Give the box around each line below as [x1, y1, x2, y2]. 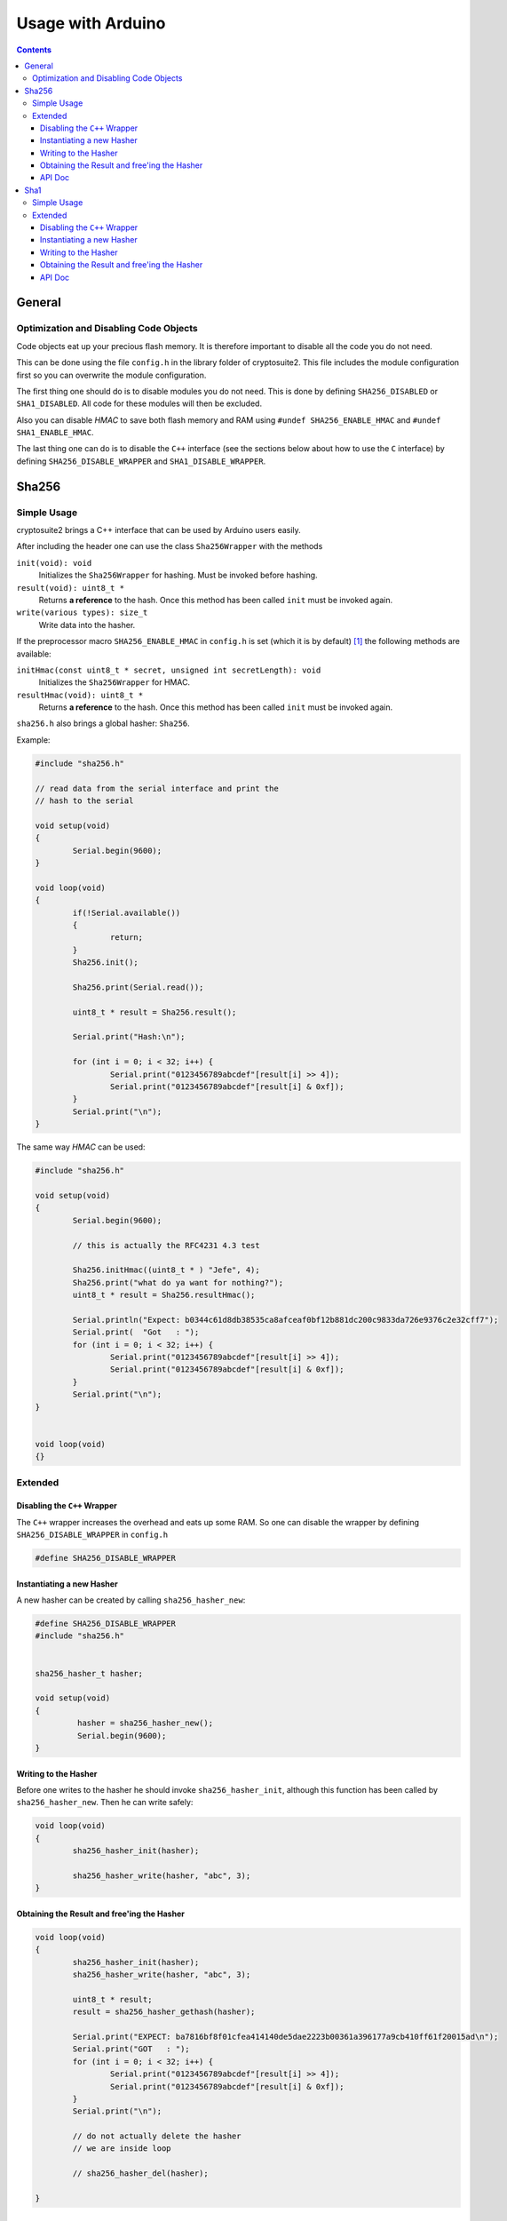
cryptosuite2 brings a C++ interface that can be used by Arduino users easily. [16, 525, 301, 536]
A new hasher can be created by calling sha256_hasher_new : [16, 1595, 246, 1605]
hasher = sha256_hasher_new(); [76, 1718, 213, 1728]
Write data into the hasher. [38, 619, 136, 630]
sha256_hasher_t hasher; [35, 1668, 144, 1678]
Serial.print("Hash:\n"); [72, 1031, 186, 1042]
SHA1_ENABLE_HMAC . [16, 427, 94, 438]
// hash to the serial [35, 796, 134, 806]
